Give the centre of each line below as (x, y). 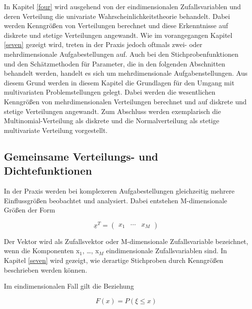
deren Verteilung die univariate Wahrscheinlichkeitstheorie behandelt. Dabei (117, 16)
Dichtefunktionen (48, 171)
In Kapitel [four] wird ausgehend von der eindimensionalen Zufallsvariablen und (123, 6)
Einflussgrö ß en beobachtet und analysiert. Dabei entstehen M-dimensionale (116, 200)
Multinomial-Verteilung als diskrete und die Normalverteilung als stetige (112, 121)
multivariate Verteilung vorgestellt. (56, 130)
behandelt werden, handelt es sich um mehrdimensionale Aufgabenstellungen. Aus (126, 73)
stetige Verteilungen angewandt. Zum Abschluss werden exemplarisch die (112, 111)
